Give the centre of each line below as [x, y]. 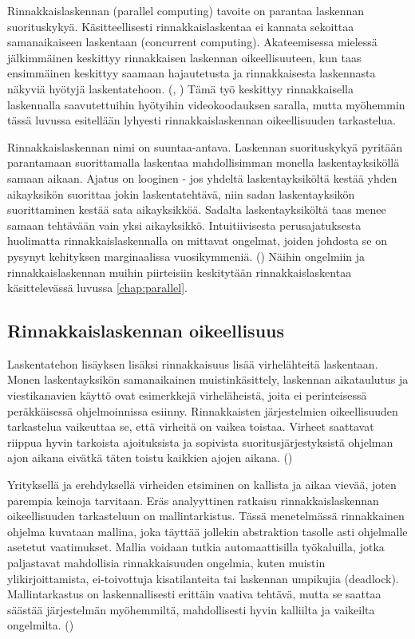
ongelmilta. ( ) [41, 625]
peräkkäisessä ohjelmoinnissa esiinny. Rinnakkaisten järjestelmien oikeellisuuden [203, 410]
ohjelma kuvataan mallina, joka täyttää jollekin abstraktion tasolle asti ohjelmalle [207, 531]
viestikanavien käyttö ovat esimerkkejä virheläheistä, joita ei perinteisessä [187, 395]
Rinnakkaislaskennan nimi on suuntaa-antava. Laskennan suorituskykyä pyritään [205, 146]
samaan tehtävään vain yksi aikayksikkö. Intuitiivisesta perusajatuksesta [184, 225]
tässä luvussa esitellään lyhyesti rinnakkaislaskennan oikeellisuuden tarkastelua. [202, 120]
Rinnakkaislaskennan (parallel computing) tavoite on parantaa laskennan [186, 10]
